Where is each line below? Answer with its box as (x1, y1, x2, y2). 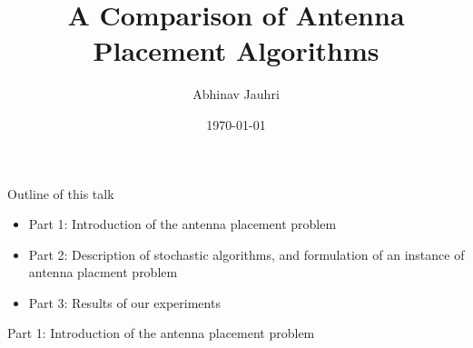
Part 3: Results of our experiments (28, 293, 221, 312)
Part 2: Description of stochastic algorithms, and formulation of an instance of (28, 244, 465, 263)
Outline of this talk (7, 184, 114, 203)
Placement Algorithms (93, 32, 379, 69)
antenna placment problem (28, 263, 178, 282)
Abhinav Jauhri (192, 85, 280, 104)
